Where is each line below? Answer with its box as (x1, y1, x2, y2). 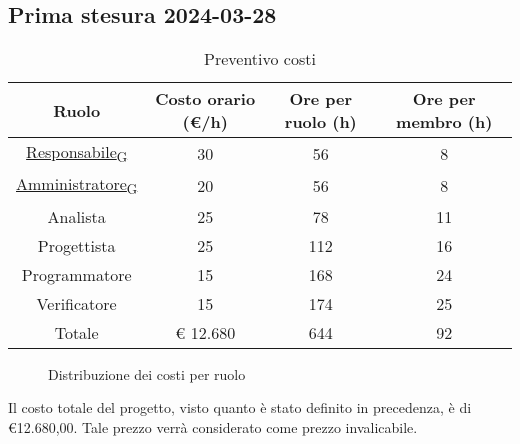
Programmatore (21, 262, 132, 286)
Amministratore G (16, 172, 138, 199)
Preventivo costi (204, 47, 316, 71)
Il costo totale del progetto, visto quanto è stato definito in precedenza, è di (8, 397, 472, 418)
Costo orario (155, 87, 256, 111)
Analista (47, 204, 106, 228)
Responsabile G (26, 140, 128, 167)
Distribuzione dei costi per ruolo (48, 363, 246, 384)
